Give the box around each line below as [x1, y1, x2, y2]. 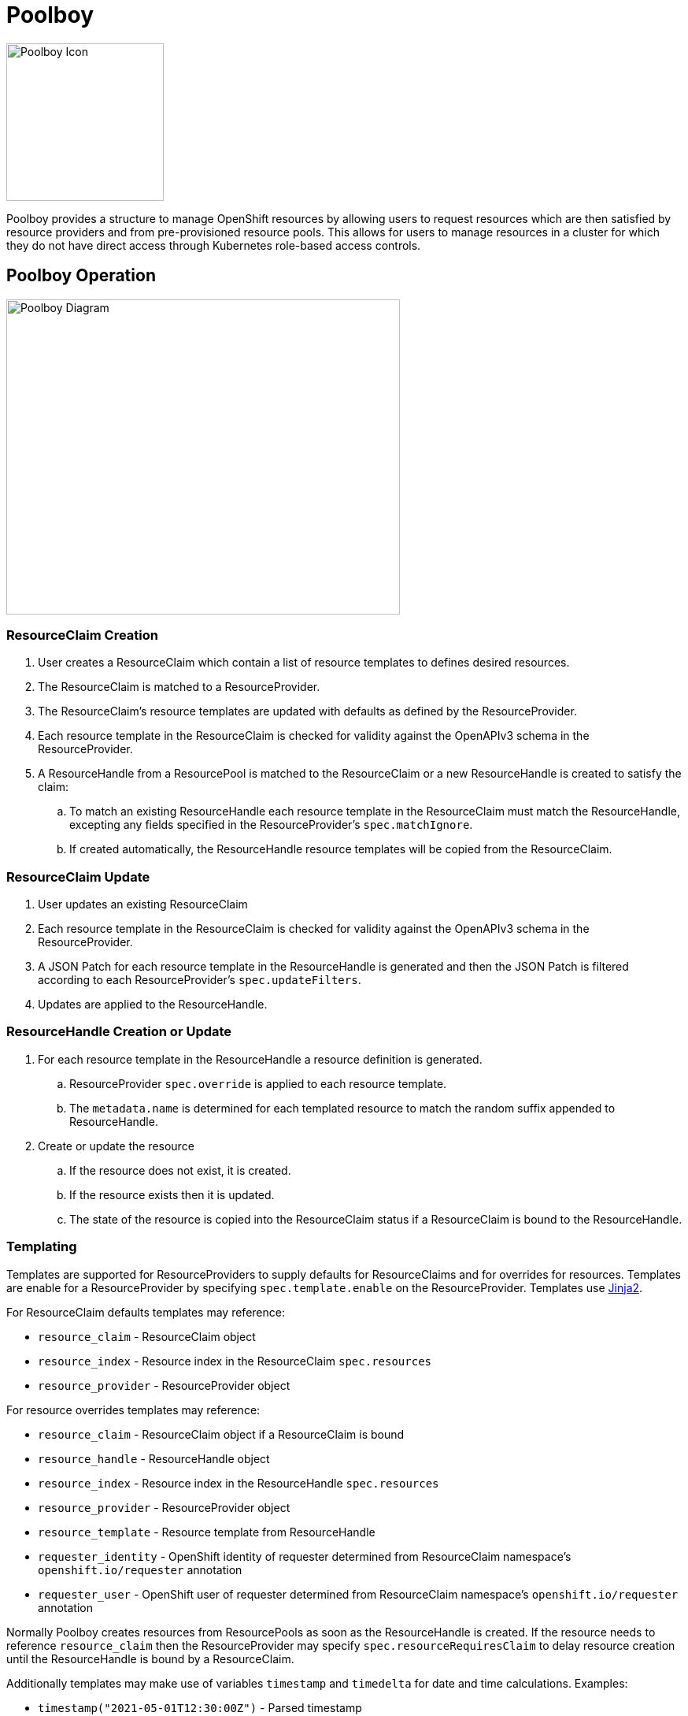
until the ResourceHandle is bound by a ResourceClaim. [6, 1651, 294, 1666]
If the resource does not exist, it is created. [69, 1163, 291, 1177]
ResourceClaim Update [6, 868, 150, 885]
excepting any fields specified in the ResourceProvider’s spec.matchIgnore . [69, 818, 473, 832]
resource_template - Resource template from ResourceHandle [38, 1525, 375, 1539]
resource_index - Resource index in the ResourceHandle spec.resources [38, 1476, 439, 1490]
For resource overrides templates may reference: [6, 1402, 261, 1417]
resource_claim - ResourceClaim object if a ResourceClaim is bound [38, 1427, 405, 1441]
